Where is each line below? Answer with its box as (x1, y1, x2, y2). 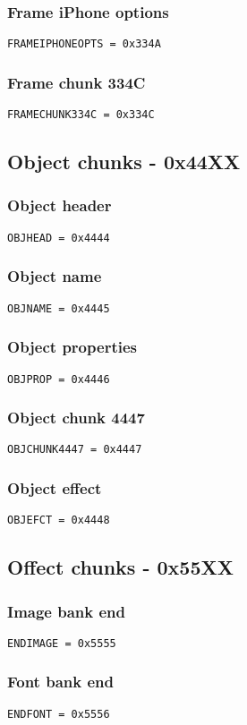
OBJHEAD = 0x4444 (7, 231, 110, 244)
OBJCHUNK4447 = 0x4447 (7, 443, 142, 456)
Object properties (7, 336, 137, 358)
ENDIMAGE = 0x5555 (7, 636, 116, 650)
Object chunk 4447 (7, 406, 145, 429)
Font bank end (7, 670, 114, 693)
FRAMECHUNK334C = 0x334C (7, 108, 155, 122)
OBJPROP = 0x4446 (7, 372, 110, 386)
